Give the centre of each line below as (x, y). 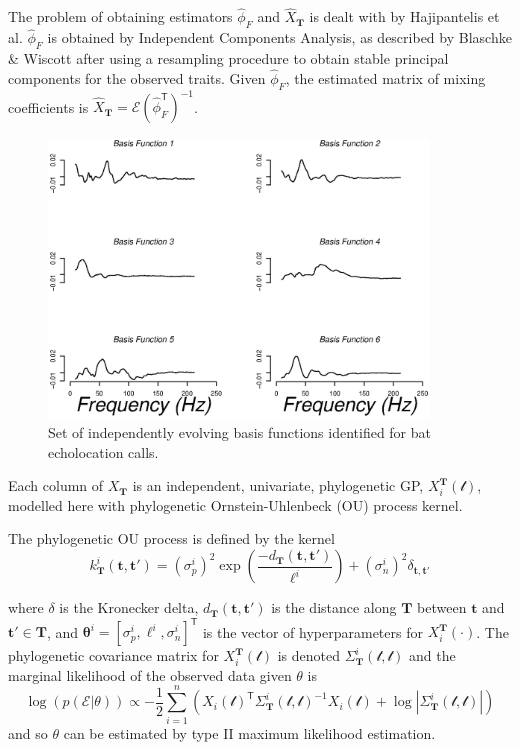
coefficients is (48, 106)
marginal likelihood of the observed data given (150, 674)
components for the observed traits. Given (137, 77)
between (442, 607)
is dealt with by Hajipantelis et (404, 16)
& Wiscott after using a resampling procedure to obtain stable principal (228, 58)
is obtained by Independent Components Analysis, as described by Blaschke (279, 37)
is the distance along (334, 607)
